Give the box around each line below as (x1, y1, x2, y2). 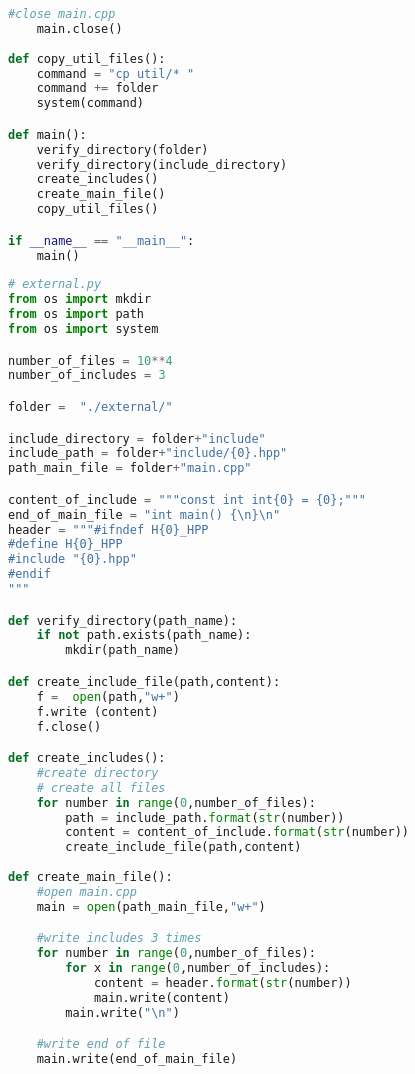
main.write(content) (93, 990, 230, 1005)
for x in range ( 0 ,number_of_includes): (65, 961, 331, 976)
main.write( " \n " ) (65, 1005, 180, 1020)
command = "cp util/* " (36, 66, 195, 81)
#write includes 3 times (36, 931, 202, 946)
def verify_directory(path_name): (8, 613, 238, 628)
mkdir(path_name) (65, 643, 180, 658)
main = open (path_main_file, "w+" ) (36, 899, 266, 914)
